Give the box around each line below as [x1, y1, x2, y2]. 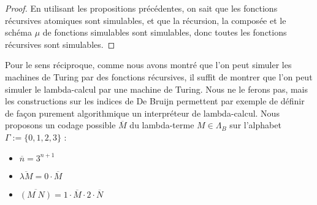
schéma [5, 26, 32, 39]
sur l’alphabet [229, 118, 281, 131]
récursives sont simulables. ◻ [5, 37, 115, 50]
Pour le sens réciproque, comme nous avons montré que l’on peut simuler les [5, 58, 292, 71]
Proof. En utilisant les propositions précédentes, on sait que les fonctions [5, 2, 278, 14]
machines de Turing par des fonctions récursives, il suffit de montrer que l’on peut [5, 70, 313, 83]
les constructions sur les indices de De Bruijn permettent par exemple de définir [5, 95, 305, 107]
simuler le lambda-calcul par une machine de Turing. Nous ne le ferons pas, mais [5, 82, 308, 95]
